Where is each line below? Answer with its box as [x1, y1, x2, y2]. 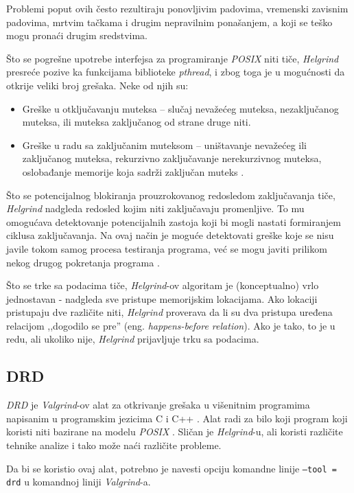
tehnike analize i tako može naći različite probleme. [6, 438, 222, 452]
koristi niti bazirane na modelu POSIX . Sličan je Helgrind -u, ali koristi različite [6, 424, 343, 439]
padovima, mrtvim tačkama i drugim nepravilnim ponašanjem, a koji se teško [6, 14, 333, 29]
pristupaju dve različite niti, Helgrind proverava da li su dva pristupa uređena [6, 305, 333, 319]
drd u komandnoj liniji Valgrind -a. [6, 474, 151, 489]
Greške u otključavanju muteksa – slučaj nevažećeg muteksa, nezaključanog [22, 101, 339, 115]
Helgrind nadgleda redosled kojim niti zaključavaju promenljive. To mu [6, 201, 305, 216]
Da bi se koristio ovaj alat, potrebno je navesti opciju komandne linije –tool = [6, 461, 337, 475]
